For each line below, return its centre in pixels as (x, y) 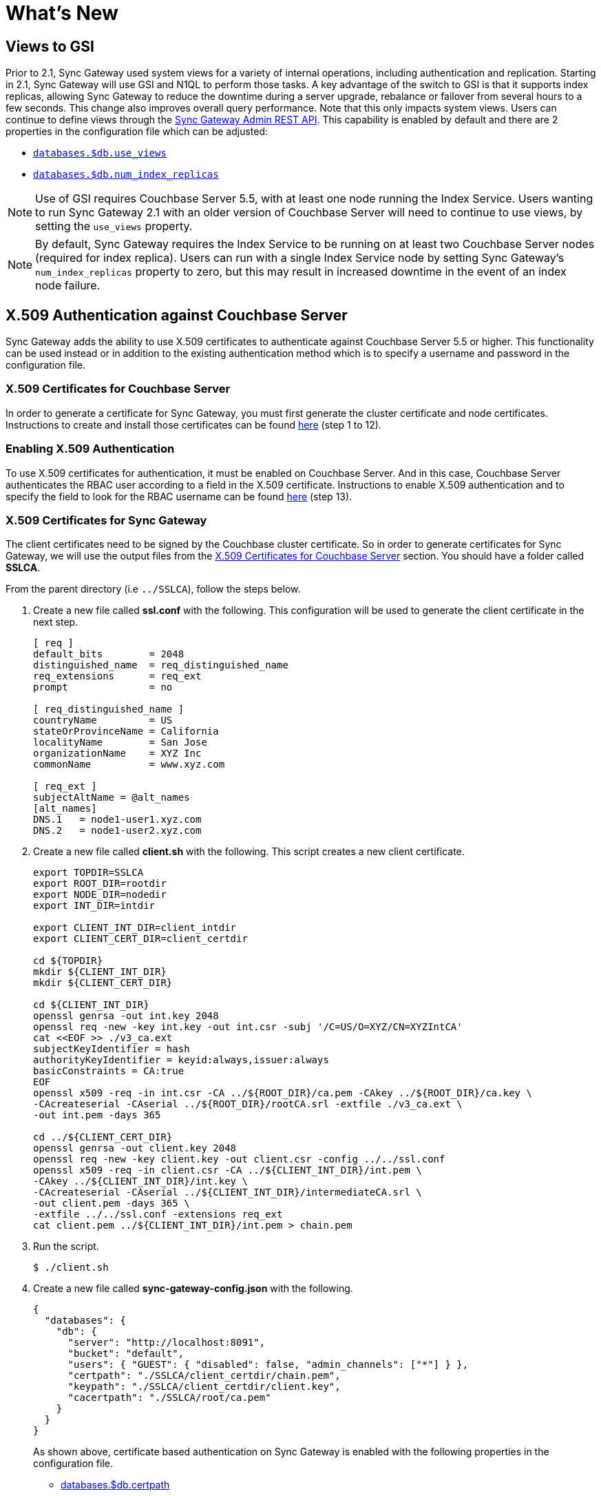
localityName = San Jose (120, 742)
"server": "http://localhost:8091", (167, 1343)
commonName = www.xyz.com (129, 765)
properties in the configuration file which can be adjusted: (137, 132)
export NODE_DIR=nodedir (100, 895)
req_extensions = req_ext (117, 676)
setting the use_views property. (114, 226)
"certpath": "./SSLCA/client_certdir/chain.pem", (204, 1376)
